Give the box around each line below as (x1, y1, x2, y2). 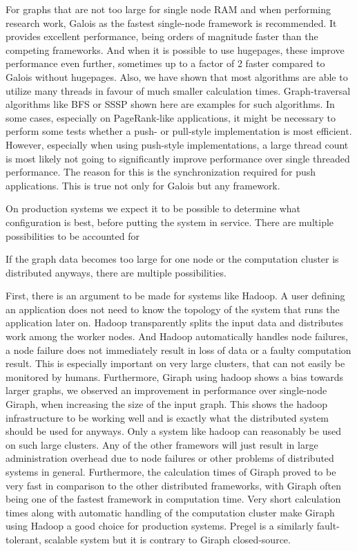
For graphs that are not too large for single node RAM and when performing (6, 2, 331, 16)
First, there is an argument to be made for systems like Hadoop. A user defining (6, 288, 345, 303)
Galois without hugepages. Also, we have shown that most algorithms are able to (6, 69, 348, 84)
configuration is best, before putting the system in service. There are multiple (6, 214, 334, 229)
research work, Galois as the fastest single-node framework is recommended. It (6, 15, 337, 30)
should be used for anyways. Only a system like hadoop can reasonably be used (6, 424, 341, 438)
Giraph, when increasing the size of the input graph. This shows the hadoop (6, 397, 328, 411)
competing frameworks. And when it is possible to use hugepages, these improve (6, 42, 345, 57)
